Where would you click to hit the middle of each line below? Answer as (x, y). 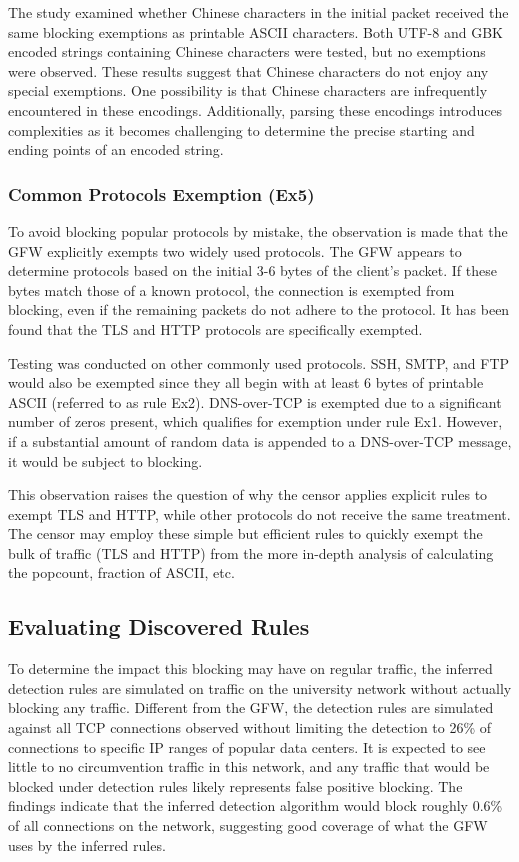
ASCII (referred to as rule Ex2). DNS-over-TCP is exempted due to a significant (255, 401)
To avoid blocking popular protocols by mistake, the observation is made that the (258, 230)
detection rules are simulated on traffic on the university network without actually (260, 687)
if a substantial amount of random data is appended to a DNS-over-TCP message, (260, 440)
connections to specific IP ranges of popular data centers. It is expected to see (247, 746)
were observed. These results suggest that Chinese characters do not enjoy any (248, 70)
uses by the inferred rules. (87, 844)
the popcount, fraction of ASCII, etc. (121, 572)
